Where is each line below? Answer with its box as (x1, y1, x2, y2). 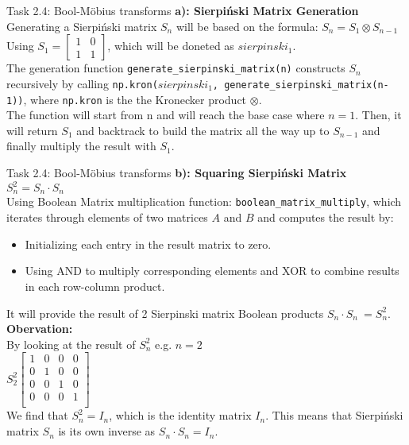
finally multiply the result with (6, 137, 156, 154)
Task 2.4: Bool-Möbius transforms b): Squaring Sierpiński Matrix (6, 164, 347, 180)
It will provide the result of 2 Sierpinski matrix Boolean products (6, 304, 324, 321)
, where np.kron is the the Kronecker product (23, 91, 247, 107)
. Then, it (355, 106, 402, 123)
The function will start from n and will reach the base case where (6, 106, 325, 123)
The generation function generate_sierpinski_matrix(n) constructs (6, 60, 345, 76)
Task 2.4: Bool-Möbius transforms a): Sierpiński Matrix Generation (6, 2, 359, 18)
